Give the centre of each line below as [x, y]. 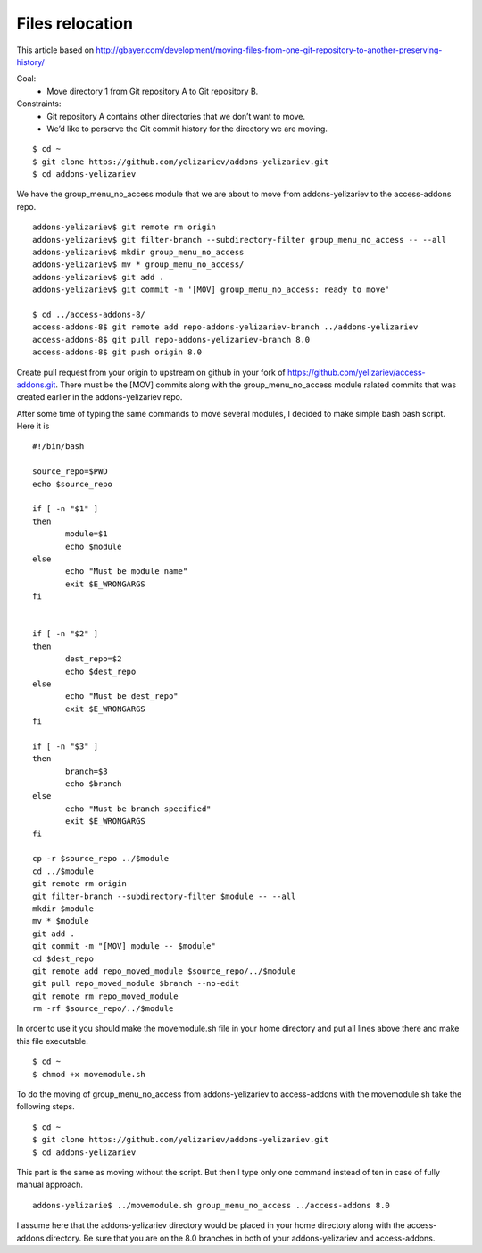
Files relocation [75, 23]
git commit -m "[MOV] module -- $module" [124, 946]
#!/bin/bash [58, 447]
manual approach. [50, 1185]
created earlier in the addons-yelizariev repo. [100, 397]
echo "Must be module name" [127, 572]
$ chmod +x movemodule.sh [89, 1074]
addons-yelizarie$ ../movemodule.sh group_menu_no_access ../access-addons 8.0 [211, 1205]
